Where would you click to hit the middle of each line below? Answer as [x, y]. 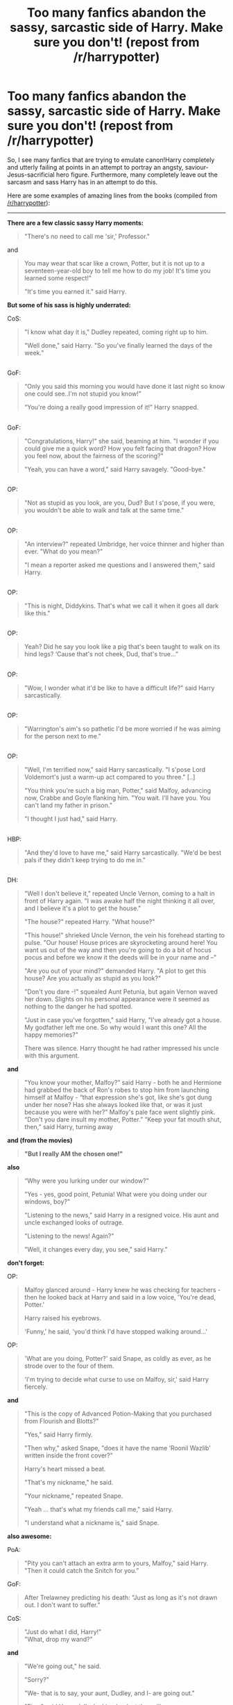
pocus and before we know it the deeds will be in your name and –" [120, 957]
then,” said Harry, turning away [68, 1127]
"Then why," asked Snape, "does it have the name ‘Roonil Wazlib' [118, 1448]
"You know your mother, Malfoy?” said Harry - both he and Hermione [123, 1083]
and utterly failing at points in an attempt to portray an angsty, [95, 167]
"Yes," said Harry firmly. [58, 1435]
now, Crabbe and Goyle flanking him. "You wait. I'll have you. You [117, 798]
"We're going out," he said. [63, 1666]
